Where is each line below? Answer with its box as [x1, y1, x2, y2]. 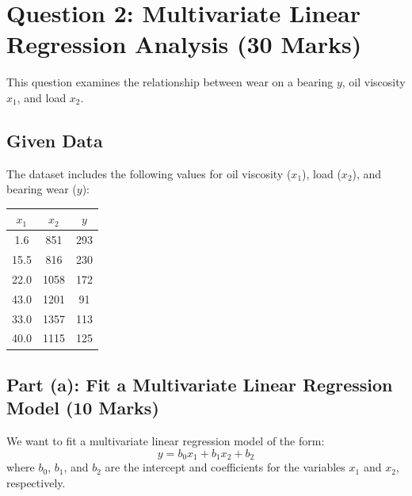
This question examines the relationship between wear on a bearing [6, 74, 334, 90]
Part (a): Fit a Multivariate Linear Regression [6, 372, 393, 396]
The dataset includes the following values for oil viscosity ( [6, 165, 292, 181]
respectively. [6, 474, 66, 490]
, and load [17, 89, 67, 105]
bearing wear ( [6, 181, 77, 197]
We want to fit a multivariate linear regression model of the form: [6, 433, 325, 449]
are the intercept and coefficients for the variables [105, 459, 345, 475]
